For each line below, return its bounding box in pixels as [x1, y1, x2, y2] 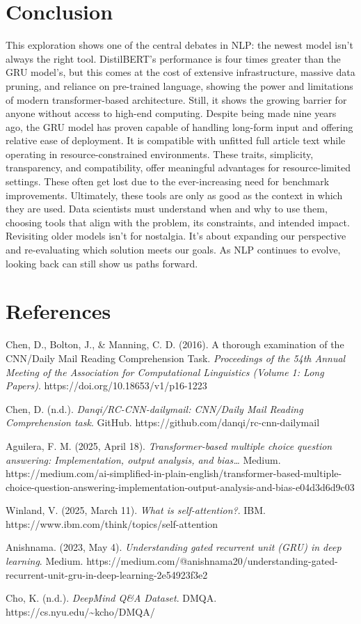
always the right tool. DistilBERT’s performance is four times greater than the [6, 51, 341, 65]
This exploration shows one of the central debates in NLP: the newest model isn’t [6, 38, 353, 52]
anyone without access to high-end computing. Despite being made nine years [6, 106, 337, 120]
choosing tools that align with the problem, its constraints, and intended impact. [6, 214, 350, 229]
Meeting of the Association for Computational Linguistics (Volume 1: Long [6, 364, 324, 379]
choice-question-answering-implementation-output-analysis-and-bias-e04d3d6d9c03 [6, 479, 355, 494]
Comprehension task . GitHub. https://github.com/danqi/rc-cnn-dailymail [6, 415, 320, 430]
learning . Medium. [6, 554, 83, 568]
